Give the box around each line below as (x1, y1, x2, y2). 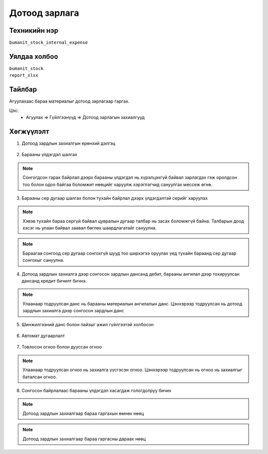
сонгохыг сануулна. (22, 257, 65, 263)
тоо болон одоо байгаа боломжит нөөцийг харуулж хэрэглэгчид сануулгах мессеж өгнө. (22, 181, 213, 187)
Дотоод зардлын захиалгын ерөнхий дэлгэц (21, 140, 116, 146)
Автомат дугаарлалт (21, 333, 65, 339)
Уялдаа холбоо (9, 52, 59, 60)
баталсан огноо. (22, 374, 57, 380)
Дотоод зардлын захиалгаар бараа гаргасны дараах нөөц (22, 436, 146, 442)
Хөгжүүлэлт (9, 127, 50, 136)
